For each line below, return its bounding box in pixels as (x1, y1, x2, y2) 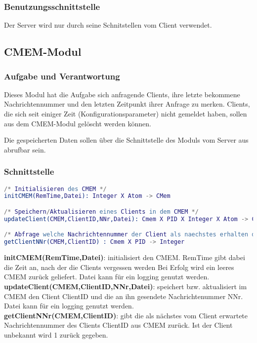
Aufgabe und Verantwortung (4, 70, 120, 82)
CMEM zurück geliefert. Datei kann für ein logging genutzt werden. (4, 271, 210, 282)
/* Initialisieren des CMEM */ (4, 185, 107, 192)
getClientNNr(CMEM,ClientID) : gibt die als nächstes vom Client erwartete (4, 310, 248, 320)
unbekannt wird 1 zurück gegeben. (4, 329, 108, 340)
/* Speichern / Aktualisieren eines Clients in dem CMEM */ (4, 208, 199, 215)
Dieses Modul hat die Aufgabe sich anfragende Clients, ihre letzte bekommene (4, 89, 240, 99)
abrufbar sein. (4, 144, 46, 154)
